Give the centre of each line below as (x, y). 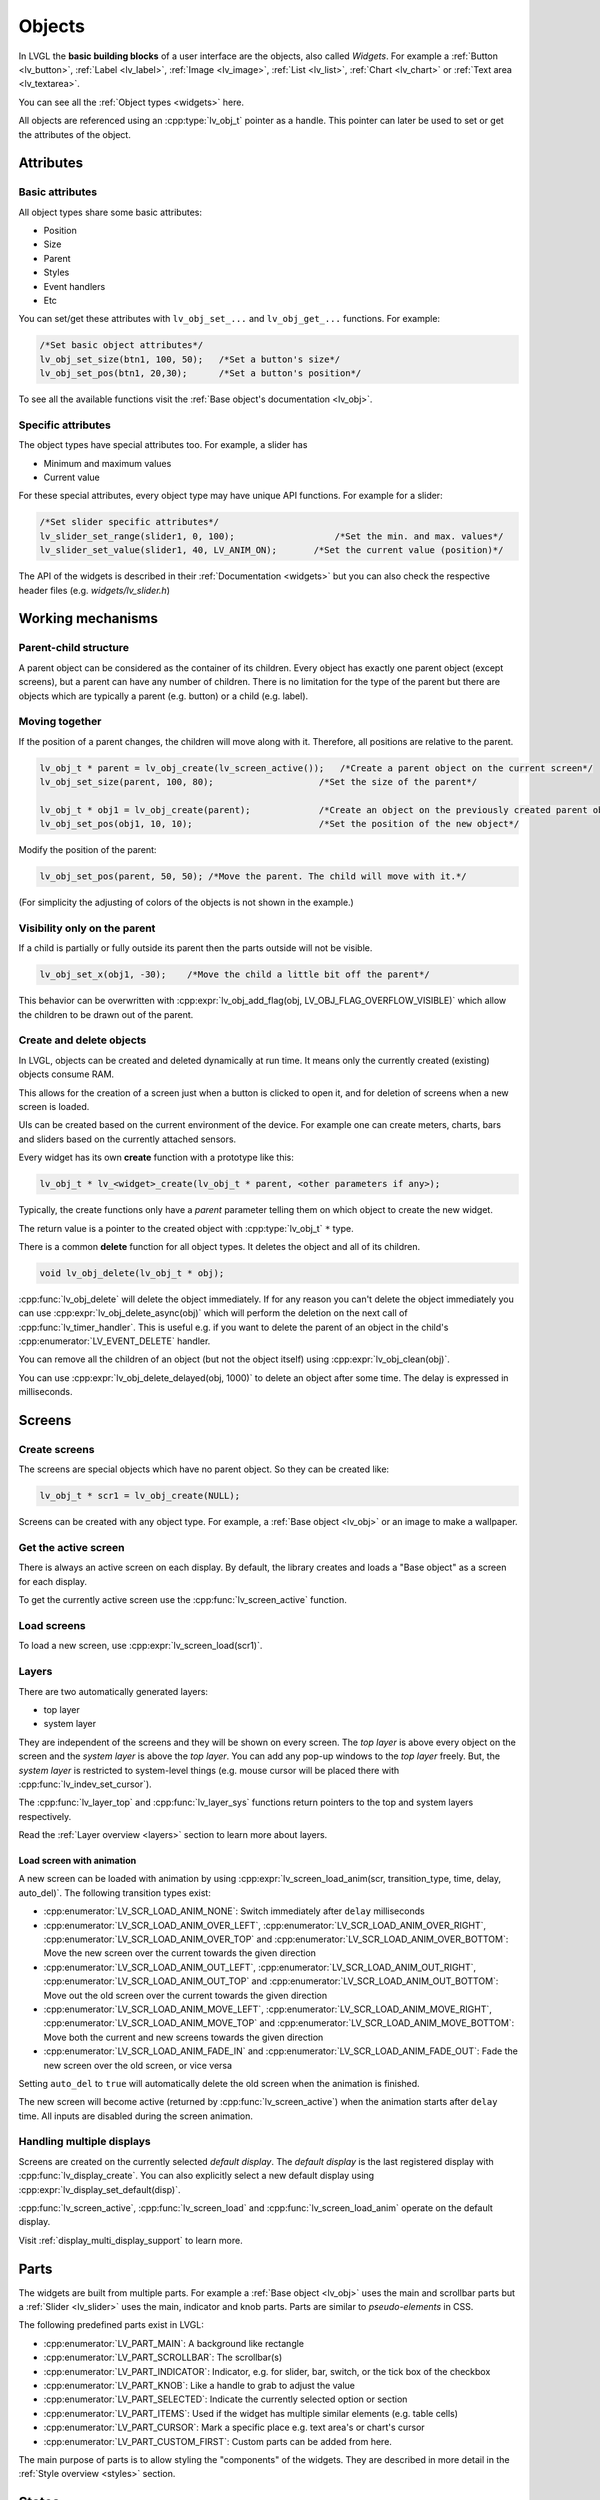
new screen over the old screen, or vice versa (138, 2065)
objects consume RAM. (66, 1074)
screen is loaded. (54, 1106)
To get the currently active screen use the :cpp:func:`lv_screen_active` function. (182, 1600)
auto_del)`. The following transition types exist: (115, 1892)
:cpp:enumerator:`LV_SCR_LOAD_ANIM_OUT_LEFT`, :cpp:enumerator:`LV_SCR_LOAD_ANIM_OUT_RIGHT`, (260, 1967)
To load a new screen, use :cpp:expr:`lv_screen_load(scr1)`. (140, 1646)
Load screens (52, 1626)
